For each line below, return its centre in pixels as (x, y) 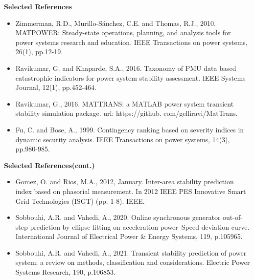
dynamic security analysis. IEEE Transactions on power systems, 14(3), (123, 139)
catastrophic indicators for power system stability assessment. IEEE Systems (130, 77)
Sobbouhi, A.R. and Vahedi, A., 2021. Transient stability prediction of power (131, 252)
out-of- (233, 217)
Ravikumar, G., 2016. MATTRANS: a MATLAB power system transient (125, 103)
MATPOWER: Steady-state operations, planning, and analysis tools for (123, 32)
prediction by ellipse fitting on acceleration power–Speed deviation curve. (140, 226)
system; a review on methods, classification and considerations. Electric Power (133, 262)
